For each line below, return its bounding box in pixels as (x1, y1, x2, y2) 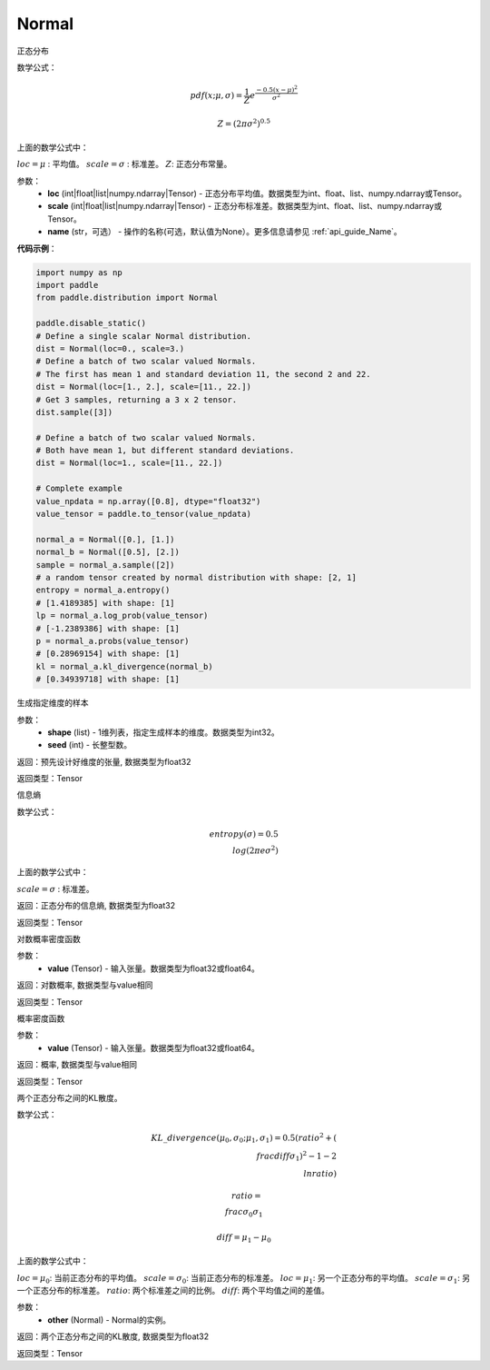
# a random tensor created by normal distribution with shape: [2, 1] (35, 572, 358, 582)
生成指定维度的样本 (16, 698, 89, 709)
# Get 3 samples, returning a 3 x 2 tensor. (35, 394, 238, 404)
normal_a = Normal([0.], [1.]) (35, 534, 176, 544)
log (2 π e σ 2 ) (231, 844, 279, 856)
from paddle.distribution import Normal (35, 293, 218, 303)
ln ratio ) (303, 1168, 338, 1179)
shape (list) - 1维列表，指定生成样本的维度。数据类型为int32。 (47, 727, 280, 738)
